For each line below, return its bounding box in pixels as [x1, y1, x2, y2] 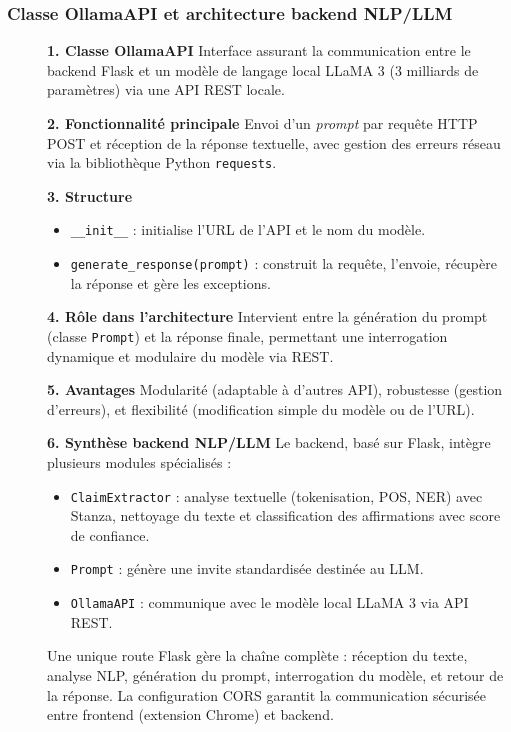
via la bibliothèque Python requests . [47, 152, 277, 173]
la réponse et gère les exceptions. [70, 272, 271, 293]
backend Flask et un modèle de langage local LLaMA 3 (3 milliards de [47, 59, 479, 80]
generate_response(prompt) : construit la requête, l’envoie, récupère [70, 253, 497, 274]
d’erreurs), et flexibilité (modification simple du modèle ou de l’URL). [47, 398, 475, 419]
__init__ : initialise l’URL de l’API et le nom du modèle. [70, 219, 426, 240]
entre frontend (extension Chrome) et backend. [47, 704, 334, 725]
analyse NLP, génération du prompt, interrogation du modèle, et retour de [47, 664, 504, 685]
